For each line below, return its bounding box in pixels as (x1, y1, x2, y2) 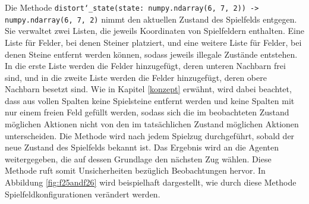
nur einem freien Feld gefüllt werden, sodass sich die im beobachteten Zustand (5, 106, 289, 118)
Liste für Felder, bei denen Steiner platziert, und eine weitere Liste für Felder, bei (5, 36, 302, 48)
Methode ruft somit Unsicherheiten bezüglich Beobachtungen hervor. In (5, 164, 266, 177)
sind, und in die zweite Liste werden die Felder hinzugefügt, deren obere (5, 71, 267, 83)
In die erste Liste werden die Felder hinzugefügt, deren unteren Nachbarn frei (5, 59, 286, 72)
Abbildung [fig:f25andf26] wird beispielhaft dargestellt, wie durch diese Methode (5, 176, 297, 189)
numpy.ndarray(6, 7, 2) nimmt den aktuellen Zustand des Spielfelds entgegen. (5, 12, 297, 25)
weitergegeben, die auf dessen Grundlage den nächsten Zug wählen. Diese (5, 152, 272, 165)
